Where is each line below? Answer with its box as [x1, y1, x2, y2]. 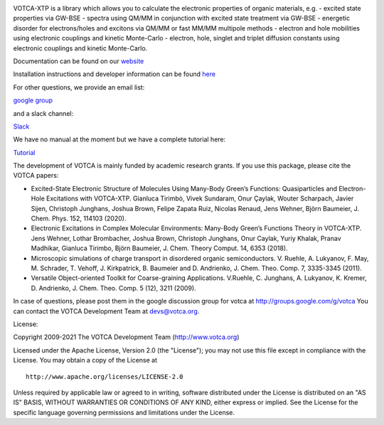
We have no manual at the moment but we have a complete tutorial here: [13, 135, 226, 144]
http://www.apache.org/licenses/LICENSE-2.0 [26, 372, 184, 380]
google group [13, 96, 53, 104]
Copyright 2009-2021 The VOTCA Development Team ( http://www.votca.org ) [13, 333, 240, 341]
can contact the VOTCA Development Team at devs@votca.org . [13, 306, 200, 316]
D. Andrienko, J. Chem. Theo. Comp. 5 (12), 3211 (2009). [31, 284, 196, 292]
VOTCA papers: [13, 171, 59, 180]
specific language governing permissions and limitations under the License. [13, 408, 235, 416]
